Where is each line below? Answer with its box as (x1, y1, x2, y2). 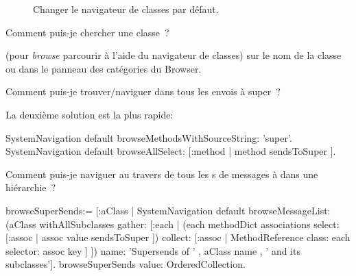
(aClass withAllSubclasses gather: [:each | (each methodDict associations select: (5, 216, 340, 231)
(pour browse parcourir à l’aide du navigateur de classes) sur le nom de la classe (5, 48, 342, 62)
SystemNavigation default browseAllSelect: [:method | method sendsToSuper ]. (5, 144, 336, 158)
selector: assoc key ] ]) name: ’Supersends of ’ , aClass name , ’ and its (5, 243, 300, 258)
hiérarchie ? (5, 180, 56, 195)
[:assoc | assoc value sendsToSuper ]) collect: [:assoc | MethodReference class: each (5, 230, 351, 244)
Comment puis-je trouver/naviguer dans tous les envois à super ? (5, 84, 281, 99)
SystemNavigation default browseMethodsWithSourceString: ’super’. (5, 130, 292, 145)
